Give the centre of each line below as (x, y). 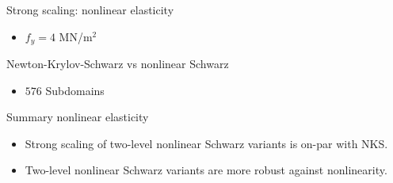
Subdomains (75, 90)
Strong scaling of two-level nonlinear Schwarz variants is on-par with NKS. (206, 143)
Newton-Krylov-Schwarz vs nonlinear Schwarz (118, 64)
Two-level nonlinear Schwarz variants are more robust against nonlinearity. (206, 170)
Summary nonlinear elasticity (78, 117)
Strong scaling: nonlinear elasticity (90, 10)
